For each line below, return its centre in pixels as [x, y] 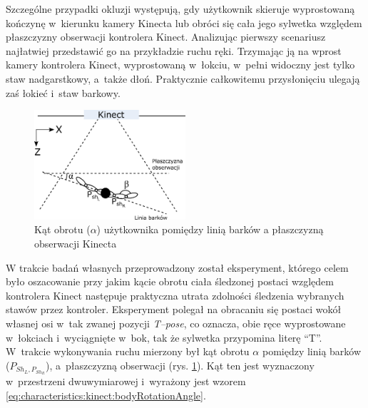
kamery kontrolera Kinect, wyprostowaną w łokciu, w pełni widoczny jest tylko [180, 65]
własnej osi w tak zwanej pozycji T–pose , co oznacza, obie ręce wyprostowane [176, 323]
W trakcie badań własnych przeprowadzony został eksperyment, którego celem [177, 267]
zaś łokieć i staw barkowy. [63, 92]
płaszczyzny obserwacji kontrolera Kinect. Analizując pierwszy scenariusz [166, 37]
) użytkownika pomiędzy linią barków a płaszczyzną [210, 229]
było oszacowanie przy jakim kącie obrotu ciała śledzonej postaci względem [170, 281]
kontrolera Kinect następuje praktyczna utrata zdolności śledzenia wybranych [175, 295]
